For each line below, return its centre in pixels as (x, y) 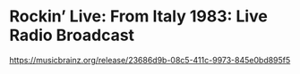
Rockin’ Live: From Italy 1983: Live (139, 16)
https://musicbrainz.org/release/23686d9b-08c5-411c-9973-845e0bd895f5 (150, 60)
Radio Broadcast (72, 35)
